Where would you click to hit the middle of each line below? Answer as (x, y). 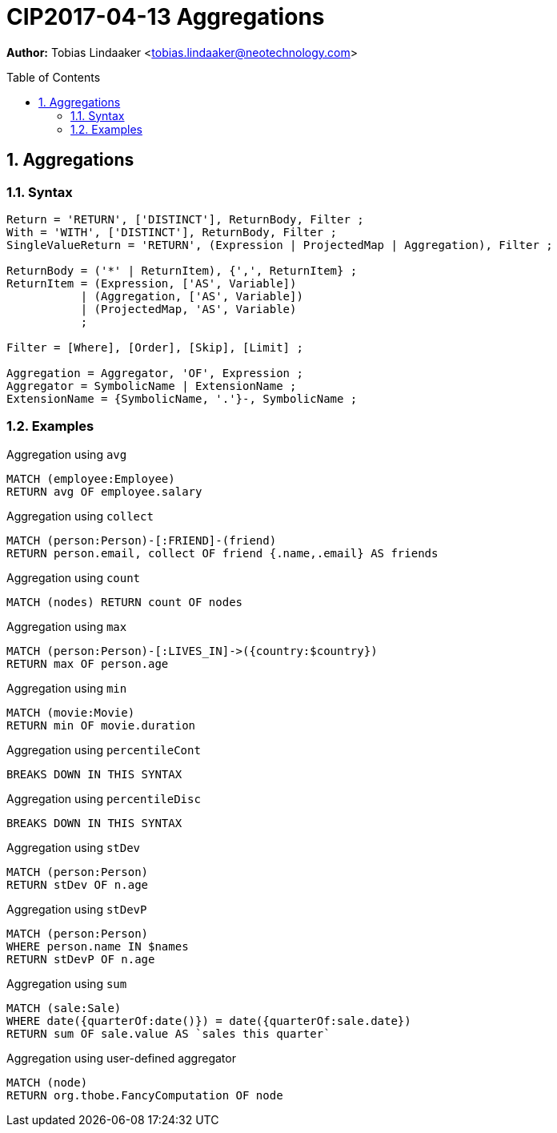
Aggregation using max (67, 626)
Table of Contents (54, 77)
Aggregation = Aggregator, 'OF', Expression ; (155, 373)
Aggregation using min (67, 688)
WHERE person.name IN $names (98, 946)
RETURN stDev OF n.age (78, 884)
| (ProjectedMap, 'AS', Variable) (188, 309)
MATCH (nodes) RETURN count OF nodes (125, 602)
